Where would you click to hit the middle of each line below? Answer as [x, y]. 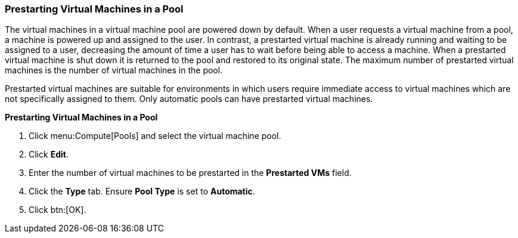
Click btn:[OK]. [58, 210]
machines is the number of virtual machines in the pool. [114, 70]
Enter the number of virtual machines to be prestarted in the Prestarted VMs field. [190, 173]
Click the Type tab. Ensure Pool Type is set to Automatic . [142, 191]
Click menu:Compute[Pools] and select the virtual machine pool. [155, 136]
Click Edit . [49, 154]
